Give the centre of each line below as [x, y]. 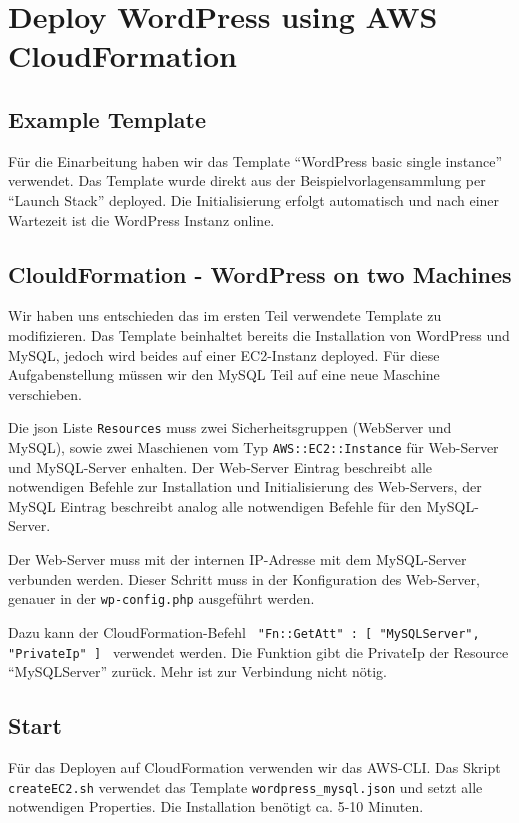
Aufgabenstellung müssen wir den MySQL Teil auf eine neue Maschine [224, 374]
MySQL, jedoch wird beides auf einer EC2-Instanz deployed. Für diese [224, 354]
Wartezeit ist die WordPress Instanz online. [141, 219]
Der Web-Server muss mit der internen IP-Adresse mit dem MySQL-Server [237, 559]
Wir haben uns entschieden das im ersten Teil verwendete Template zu [225, 315]
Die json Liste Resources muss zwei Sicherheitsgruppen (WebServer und [230, 427]
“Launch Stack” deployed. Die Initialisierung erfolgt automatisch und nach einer [254, 199]
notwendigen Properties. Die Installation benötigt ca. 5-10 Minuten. [216, 806]
